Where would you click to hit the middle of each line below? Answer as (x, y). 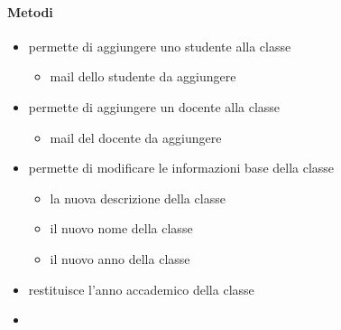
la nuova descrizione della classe (138, 198)
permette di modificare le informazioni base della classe (181, 168)
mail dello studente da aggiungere (143, 76)
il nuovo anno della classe (120, 258)
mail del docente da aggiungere (136, 137)
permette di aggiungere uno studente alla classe (160, 46)
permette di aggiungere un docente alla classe (154, 106)
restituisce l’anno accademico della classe (141, 289)
